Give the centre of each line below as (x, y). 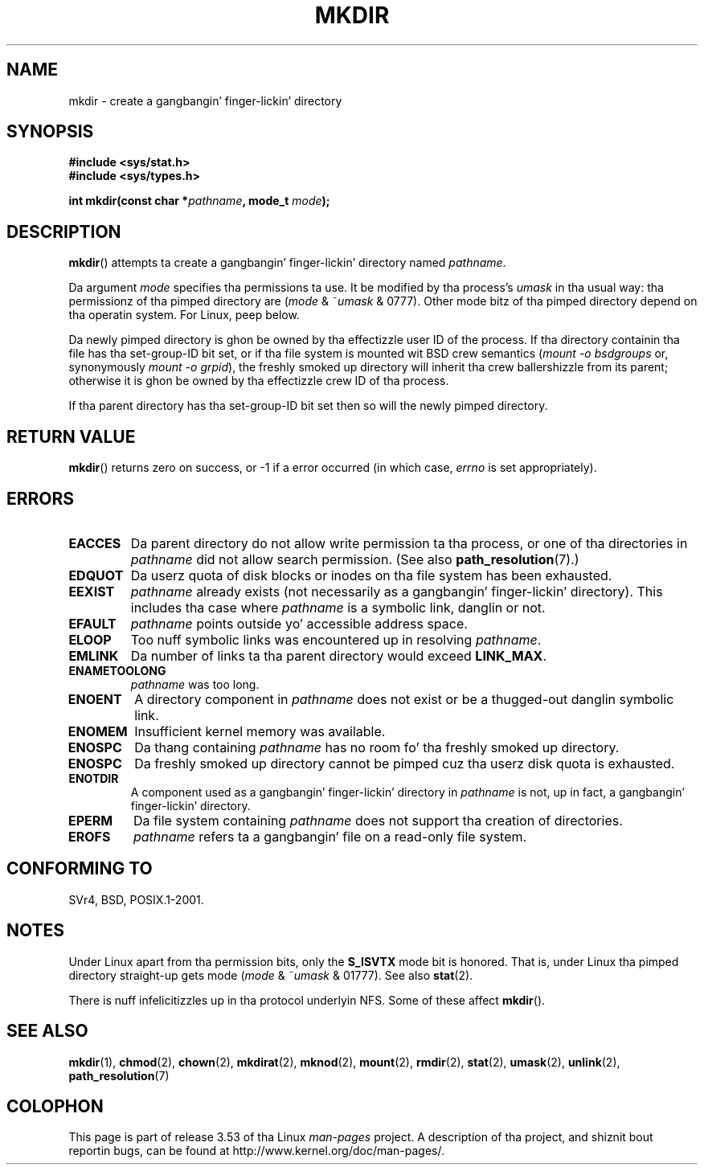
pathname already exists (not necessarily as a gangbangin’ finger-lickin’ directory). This (397, 591)
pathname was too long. (195, 684)
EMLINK (94, 655)
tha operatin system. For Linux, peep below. (184, 315)
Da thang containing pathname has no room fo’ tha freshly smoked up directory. (377, 747)
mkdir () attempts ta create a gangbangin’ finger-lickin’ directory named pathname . (287, 263)
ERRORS (41, 498)
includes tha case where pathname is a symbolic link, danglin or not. (338, 607)
